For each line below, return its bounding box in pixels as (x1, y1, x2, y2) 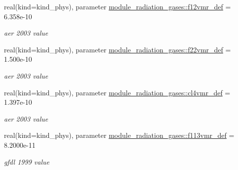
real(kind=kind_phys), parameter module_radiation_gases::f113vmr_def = (4, 130, 235, 140)
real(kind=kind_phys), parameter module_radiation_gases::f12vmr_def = (4, 1, 231, 11)
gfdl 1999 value (4, 156, 49, 167)
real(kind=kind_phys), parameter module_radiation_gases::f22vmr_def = (4, 44, 231, 54)
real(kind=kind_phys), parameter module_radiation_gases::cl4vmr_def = (4, 87, 231, 97)
